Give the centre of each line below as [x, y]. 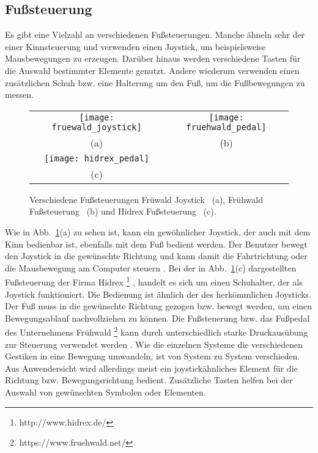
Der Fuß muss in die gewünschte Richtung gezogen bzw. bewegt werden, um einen [159, 306]
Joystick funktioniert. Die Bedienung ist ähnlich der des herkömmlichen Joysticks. [158, 294]
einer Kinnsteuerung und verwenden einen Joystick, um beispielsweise [135, 46]
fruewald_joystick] [97, 127]
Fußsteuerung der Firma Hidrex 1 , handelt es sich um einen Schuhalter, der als [154, 281]
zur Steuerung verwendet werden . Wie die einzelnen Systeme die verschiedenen [154, 344]
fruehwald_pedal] [226, 127]
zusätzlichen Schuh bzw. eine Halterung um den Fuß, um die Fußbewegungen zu [155, 82]
